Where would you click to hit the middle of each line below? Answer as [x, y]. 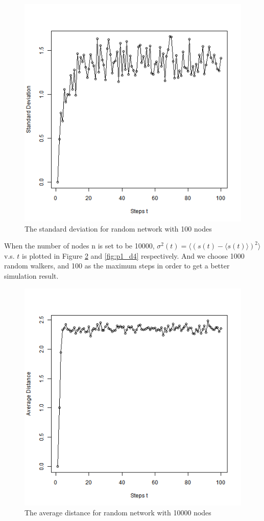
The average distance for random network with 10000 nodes [118, 513]
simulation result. [31, 275]
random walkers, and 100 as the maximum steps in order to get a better [117, 266]
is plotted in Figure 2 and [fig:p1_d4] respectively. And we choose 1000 [133, 255]
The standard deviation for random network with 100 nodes [118, 228]
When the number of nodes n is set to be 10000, [79, 246]
